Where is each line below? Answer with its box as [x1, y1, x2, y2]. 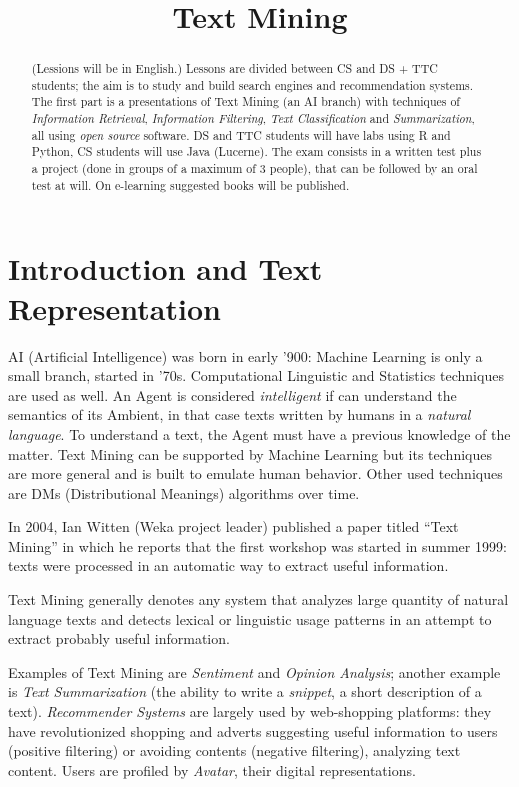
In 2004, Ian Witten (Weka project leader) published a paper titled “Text [8, 516, 459, 537]
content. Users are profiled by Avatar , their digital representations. [8, 759, 416, 780]
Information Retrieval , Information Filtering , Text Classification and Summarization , [31, 110, 475, 127]
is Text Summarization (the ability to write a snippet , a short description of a [8, 681, 482, 702]
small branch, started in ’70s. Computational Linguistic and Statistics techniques [8, 365, 504, 386]
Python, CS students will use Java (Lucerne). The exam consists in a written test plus [31, 143, 482, 160]
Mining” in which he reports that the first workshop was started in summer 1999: [8, 535, 507, 556]
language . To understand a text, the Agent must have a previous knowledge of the [8, 423, 511, 444]
